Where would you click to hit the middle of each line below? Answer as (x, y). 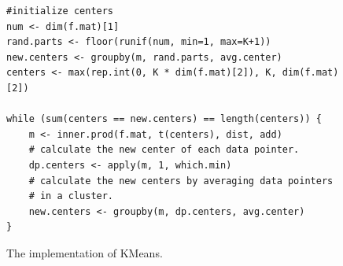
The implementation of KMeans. (85, 252)
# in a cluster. (71, 196)
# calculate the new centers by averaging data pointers (181, 181)
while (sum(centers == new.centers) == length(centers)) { (164, 119)
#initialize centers (60, 11)
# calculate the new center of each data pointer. (164, 150)
